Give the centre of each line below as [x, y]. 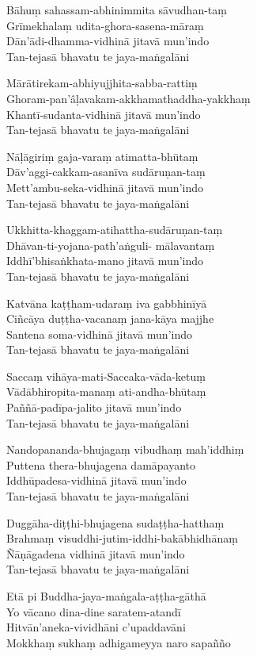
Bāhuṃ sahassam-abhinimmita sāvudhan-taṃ [117, 10]
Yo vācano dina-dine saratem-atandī [94, 611]
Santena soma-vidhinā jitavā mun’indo [100, 334]
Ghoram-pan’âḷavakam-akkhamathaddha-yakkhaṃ [128, 98]
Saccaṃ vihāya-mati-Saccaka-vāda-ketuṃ [106, 376]
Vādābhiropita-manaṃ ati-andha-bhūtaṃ [106, 391]
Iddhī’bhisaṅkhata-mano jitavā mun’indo [105, 261]
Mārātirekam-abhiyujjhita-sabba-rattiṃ [102, 83]
